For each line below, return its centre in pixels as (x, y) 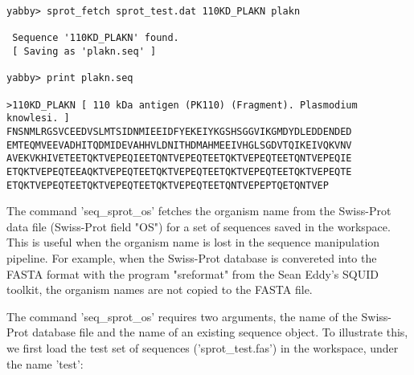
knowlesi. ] (38, 118)
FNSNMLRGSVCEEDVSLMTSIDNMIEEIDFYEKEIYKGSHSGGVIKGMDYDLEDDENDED (179, 131)
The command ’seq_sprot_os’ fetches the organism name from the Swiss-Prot (199, 211)
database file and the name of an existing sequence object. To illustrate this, (220, 332)
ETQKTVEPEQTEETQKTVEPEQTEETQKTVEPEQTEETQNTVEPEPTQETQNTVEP (168, 185)
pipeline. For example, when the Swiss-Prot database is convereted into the (192, 257)
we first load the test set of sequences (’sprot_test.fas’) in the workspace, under (203, 347)
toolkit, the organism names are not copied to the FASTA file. (160, 289)
